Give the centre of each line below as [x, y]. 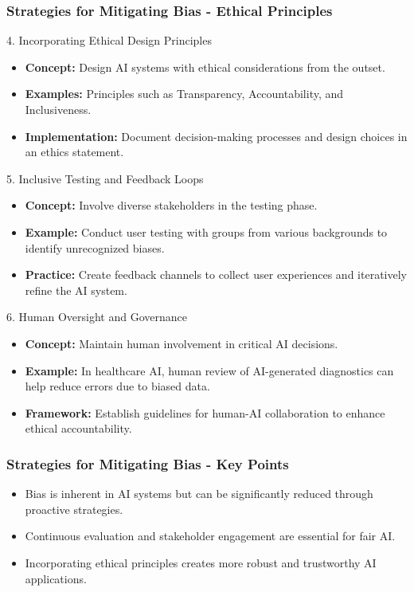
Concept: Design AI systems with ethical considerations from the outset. [205, 67]
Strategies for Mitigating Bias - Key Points [148, 463]
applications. [56, 578]
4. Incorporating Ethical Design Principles [109, 40]
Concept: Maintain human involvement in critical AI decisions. [182, 343]
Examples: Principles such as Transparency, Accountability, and [184, 94]
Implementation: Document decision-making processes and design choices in [216, 136]
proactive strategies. [74, 509]
